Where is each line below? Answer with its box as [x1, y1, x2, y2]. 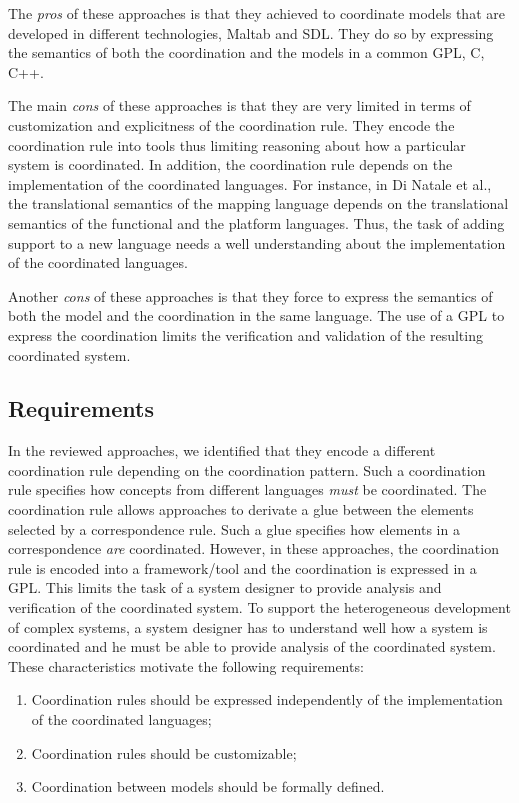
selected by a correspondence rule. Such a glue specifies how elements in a [8, 518, 460, 539]
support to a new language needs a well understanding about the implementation [8, 232, 506, 253]
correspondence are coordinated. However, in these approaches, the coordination [8, 538, 499, 559]
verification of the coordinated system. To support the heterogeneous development [8, 597, 511, 618]
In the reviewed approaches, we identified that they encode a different [8, 440, 436, 461]
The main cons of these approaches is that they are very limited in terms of [8, 95, 471, 116]
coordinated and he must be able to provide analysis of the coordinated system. [8, 636, 496, 657]
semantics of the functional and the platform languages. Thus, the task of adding [8, 212, 505, 233]
